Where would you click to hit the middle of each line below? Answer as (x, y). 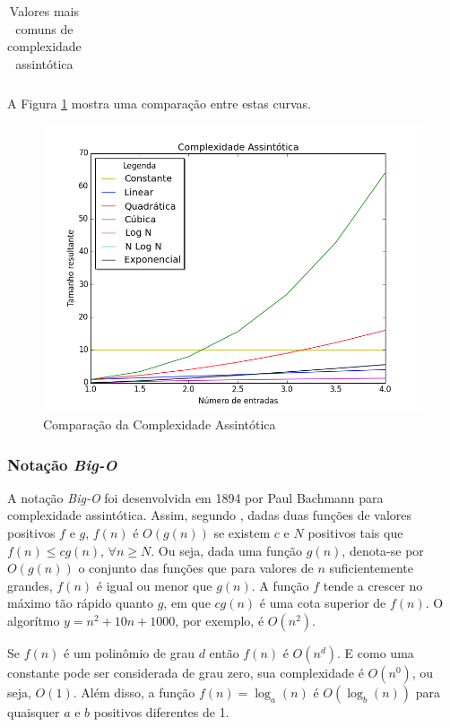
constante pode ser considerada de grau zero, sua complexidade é (186, 672)
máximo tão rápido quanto (81, 603)
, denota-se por (383, 550)
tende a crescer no (373, 585)
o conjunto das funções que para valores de (196, 568)
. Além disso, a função (134, 692)
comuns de (44, 28)
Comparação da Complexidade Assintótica (160, 424)
